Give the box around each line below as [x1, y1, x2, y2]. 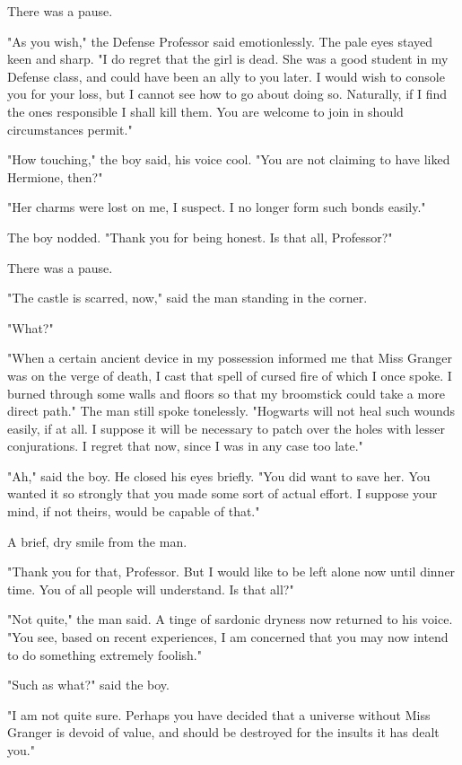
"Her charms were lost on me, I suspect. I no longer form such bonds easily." [7, 198, 426, 216]
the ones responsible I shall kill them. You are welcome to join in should [7, 101, 404, 120]
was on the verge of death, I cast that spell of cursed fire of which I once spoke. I [7, 365, 452, 384]
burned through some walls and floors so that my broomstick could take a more [7, 383, 445, 402]
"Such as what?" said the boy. [7, 675, 170, 694]
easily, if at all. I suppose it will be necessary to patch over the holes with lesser [7, 418, 445, 437]
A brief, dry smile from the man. [7, 532, 187, 550]
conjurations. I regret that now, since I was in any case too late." [7, 436, 363, 455]
